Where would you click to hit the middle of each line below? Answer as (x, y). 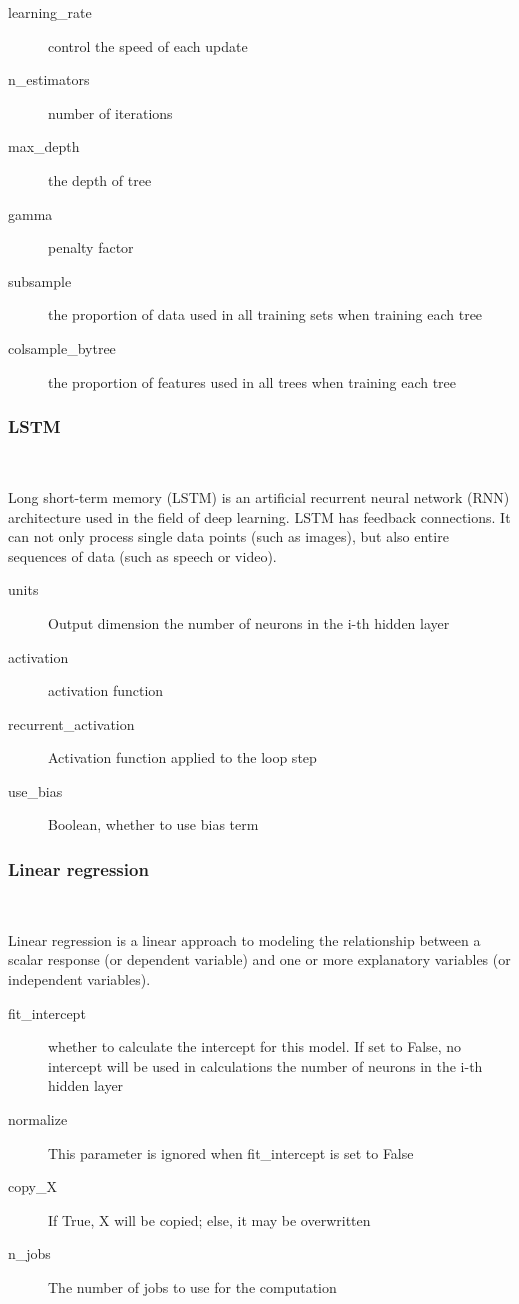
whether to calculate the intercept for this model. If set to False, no (255, 1046)
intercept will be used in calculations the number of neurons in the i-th (265, 1065)
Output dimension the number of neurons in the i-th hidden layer (249, 622)
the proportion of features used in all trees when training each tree (252, 381)
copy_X (32, 1186)
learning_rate (50, 12)
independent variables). (79, 979)
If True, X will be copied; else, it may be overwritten (209, 1219)
